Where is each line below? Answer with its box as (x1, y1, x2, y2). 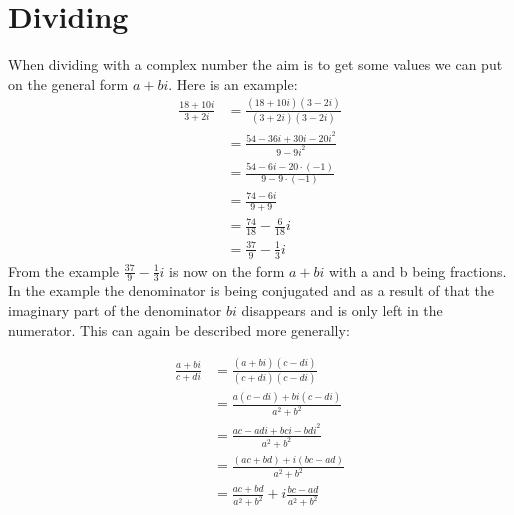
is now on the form (169, 260, 285, 281)
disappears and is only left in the (241, 300, 443, 321)
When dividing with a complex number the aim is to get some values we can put (8, 54, 503, 75)
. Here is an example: (168, 73, 298, 94)
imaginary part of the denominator (8, 300, 222, 321)
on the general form (8, 73, 129, 94)
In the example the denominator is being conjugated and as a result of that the (8, 280, 495, 301)
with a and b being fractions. (329, 260, 507, 281)
